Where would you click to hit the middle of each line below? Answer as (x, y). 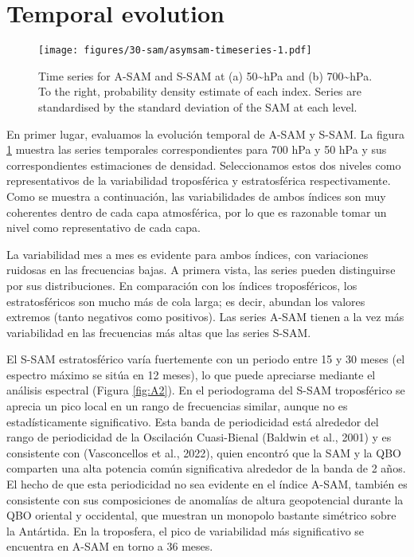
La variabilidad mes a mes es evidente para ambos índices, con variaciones (187, 254)
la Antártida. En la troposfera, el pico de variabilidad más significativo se (186, 530)
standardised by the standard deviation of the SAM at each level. (198, 106)
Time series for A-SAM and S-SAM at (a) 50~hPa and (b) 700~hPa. (205, 75)
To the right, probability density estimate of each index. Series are (200, 91)
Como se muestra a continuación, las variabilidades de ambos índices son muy (196, 196)
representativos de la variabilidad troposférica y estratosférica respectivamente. (199, 180)
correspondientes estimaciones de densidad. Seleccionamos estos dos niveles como (204, 165)
